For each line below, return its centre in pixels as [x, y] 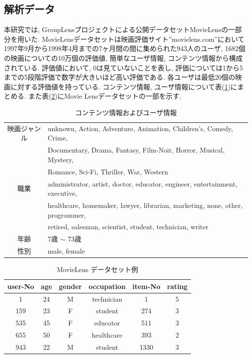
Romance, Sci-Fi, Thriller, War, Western [108, 171]
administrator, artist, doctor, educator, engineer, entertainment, [142, 183]
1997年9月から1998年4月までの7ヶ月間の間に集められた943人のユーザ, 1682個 [125, 48]
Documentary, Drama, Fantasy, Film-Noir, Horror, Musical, [136, 150]
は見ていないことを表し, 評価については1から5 [170, 67]
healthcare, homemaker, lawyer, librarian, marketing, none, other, [145, 205]
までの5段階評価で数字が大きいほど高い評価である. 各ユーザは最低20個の [120, 77]
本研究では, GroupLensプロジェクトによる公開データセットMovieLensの [116, 29]
